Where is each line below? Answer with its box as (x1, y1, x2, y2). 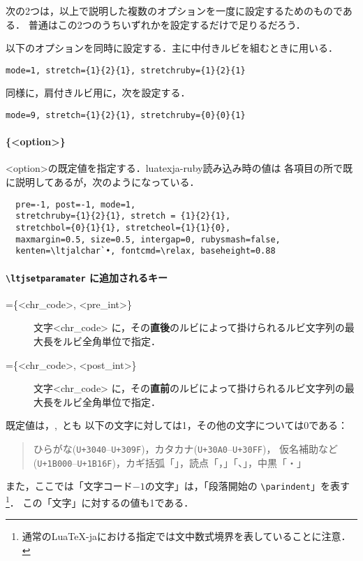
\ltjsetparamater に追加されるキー (6, 270, 168, 284)
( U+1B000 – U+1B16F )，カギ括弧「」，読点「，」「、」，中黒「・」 (33, 455, 306, 469)
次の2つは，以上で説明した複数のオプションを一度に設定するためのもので (6, 3, 343, 17)
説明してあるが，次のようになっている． (15, 175, 200, 189)
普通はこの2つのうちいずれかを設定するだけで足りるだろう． (28, 17, 306, 31)
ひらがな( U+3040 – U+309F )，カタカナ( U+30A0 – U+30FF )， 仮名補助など (33, 441, 339, 456)
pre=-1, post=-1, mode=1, (15, 199, 136, 210)
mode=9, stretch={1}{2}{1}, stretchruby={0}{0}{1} (6, 110, 246, 121)
